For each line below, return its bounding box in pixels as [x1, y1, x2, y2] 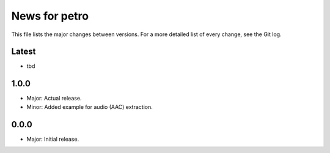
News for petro [11, 9, 89, 23]
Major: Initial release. [26, 135, 79, 143]
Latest [11, 47, 36, 57]
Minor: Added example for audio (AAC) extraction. [26, 103, 153, 110]
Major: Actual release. [26, 95, 82, 102]
